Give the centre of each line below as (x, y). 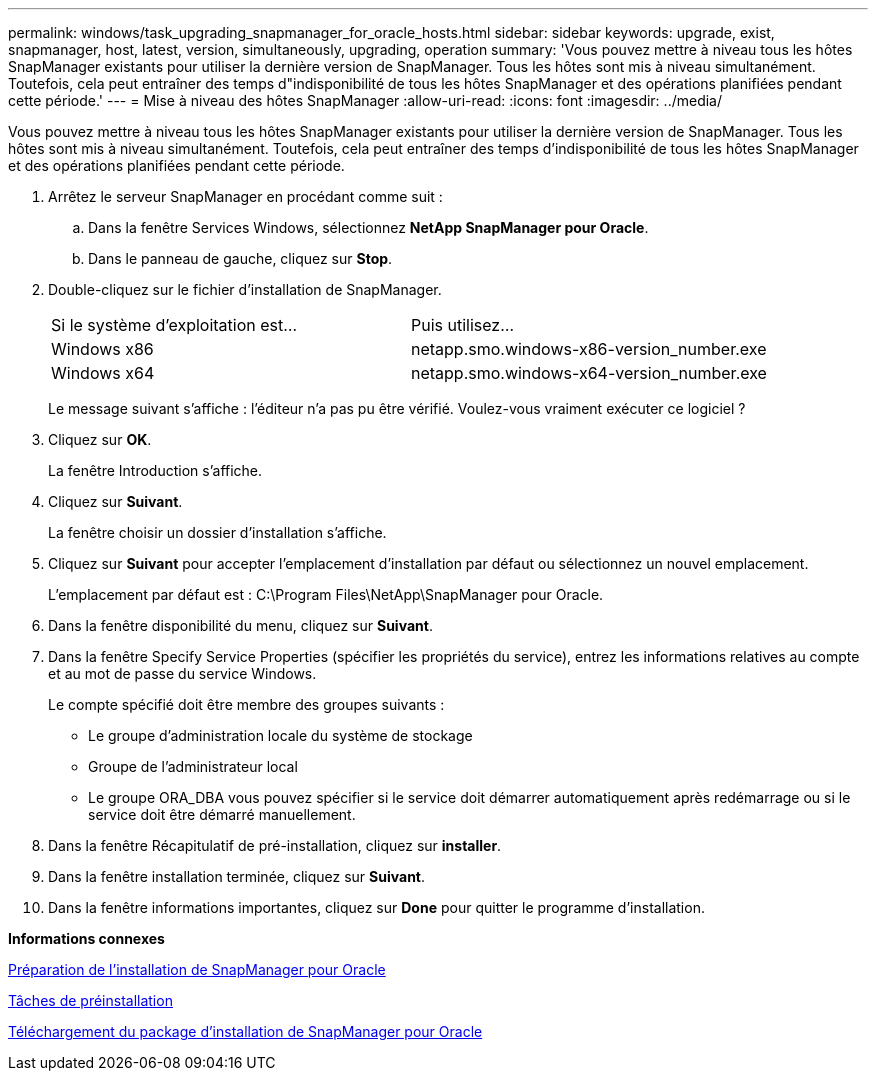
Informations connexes (86, 938)
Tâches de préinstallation (90, 1000)
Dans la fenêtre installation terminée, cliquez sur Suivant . (237, 876)
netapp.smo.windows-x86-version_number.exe (588, 349)
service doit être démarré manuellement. (222, 814)
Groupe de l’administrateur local (193, 766)
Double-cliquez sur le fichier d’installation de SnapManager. (245, 289)
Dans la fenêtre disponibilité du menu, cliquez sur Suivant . (240, 625)
